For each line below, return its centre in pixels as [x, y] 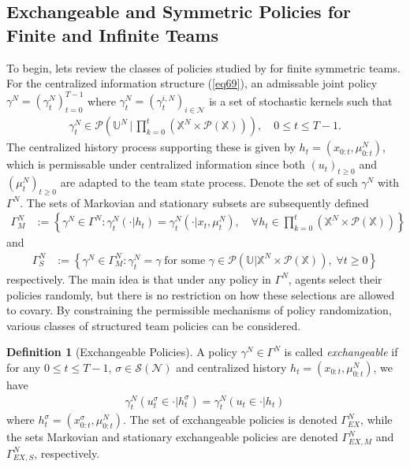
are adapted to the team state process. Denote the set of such [209, 182]
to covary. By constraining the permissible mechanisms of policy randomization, [199, 310]
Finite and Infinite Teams [112, 34]
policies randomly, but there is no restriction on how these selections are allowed [201, 294]
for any [24, 367]
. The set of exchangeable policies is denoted [230, 420]
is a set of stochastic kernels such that [301, 100]
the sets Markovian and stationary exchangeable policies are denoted [172, 437]
